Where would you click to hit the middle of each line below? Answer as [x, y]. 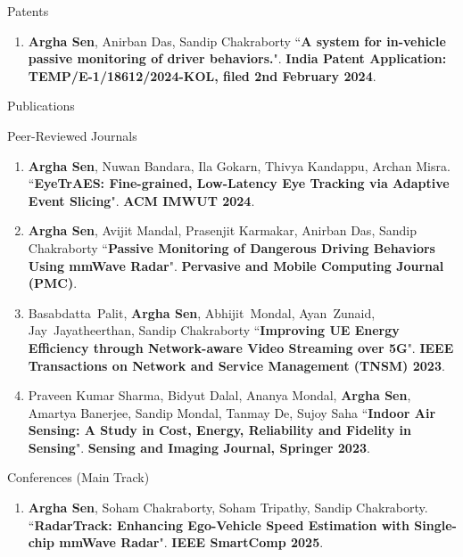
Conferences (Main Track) [79, 477]
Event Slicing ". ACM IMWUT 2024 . [141, 200]
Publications [41, 106]
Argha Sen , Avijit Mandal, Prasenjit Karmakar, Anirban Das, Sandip [222, 230]
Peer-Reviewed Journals [72, 135]
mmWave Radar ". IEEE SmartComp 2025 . [191, 542]
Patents [28, 11]
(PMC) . [53, 283]
